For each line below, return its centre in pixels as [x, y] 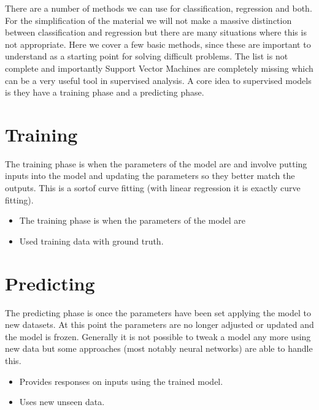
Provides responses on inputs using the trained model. [121, 381]
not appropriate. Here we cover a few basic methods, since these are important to [158, 44]
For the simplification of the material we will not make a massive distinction [148, 20]
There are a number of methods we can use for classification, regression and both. [159, 8]
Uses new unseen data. [62, 402]
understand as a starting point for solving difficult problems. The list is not [147, 56]
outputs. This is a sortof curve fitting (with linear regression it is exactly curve [153, 188]
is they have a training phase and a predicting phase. [105, 92]
